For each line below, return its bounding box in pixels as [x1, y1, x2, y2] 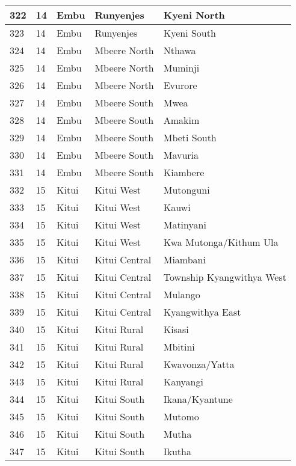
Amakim [163, 113, 200, 127]
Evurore [163, 78, 197, 92]
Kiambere [163, 165, 205, 179]
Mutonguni [163, 183, 210, 197]
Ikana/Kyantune [163, 392, 233, 406]
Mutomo [163, 409, 199, 423]
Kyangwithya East [163, 305, 241, 319]
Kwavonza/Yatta [163, 357, 235, 371]
